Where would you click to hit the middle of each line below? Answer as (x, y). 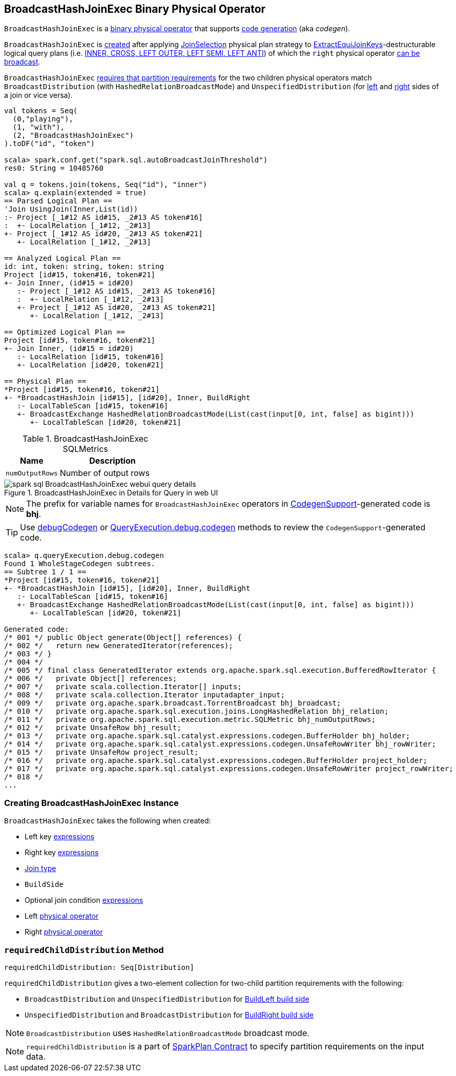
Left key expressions (59, 837)
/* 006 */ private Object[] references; (91, 679)
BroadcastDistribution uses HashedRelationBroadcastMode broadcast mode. (168, 1033)
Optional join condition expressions (84, 900)
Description (112, 461)
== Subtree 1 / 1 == (45, 572)
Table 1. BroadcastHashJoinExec (85, 439)
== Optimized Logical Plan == (65, 332)
